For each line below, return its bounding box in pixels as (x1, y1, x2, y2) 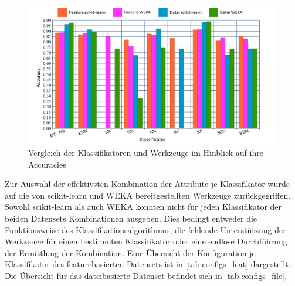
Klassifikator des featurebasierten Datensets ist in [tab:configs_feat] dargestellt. (5, 258, 291, 270)
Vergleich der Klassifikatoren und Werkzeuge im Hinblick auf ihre (28, 147, 263, 159)
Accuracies (28, 158, 66, 170)
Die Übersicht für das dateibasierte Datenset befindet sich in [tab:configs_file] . (5, 270, 287, 282)
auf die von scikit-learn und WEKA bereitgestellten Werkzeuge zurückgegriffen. (5, 189, 291, 201)
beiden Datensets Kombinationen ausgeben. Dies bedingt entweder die (5, 212, 257, 224)
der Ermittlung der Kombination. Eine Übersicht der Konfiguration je (5, 246, 256, 258)
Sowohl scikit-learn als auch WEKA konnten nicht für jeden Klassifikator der (5, 200, 282, 213)
